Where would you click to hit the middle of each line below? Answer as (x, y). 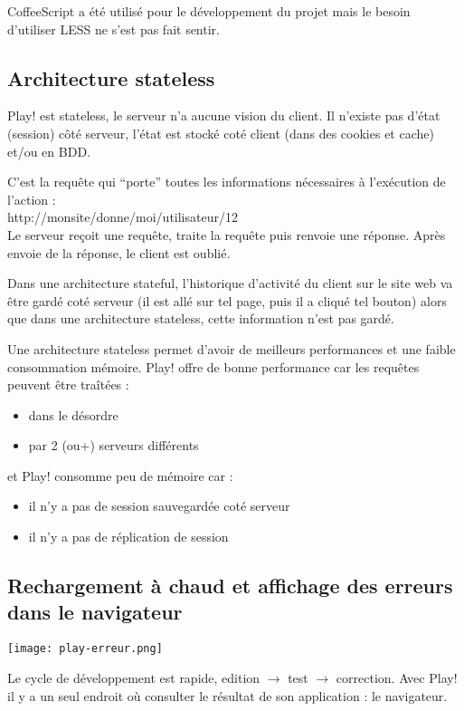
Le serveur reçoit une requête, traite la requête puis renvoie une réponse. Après (227, 234)
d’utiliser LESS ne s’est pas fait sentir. (114, 29)
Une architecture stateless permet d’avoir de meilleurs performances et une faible (232, 348)
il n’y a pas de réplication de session (128, 537)
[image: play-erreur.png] (85, 649)
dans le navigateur (95, 612)
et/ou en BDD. (49, 151)
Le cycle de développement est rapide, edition (134, 677)
